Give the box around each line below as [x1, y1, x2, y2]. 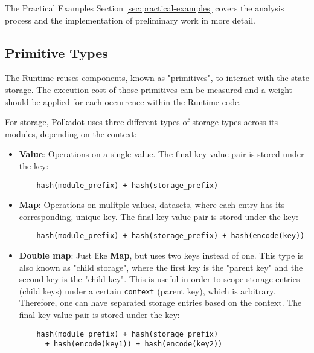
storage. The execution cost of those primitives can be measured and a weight [5, 83, 293, 96]
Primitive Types [5, 43, 108, 62]
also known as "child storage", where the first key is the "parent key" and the [19, 261, 303, 273]
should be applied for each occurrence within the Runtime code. [5, 95, 242, 108]
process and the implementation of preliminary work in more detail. [5, 13, 255, 26]
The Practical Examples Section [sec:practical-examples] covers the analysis [5, 2, 284, 14]
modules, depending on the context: [5, 127, 137, 140]
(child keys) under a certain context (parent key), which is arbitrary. [19, 284, 276, 297]
